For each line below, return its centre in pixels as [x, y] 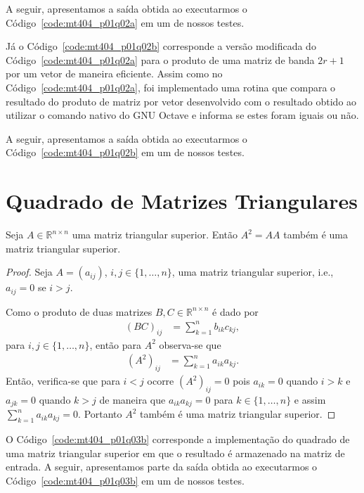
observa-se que [190, 344]
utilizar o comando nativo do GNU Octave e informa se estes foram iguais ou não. [182, 115]
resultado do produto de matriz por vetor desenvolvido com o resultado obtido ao [181, 101]
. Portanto [100, 414]
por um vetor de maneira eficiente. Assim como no [114, 73]
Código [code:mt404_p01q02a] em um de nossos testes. [125, 22]
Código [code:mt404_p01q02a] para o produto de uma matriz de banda [160, 59]
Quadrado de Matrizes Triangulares [182, 201]
